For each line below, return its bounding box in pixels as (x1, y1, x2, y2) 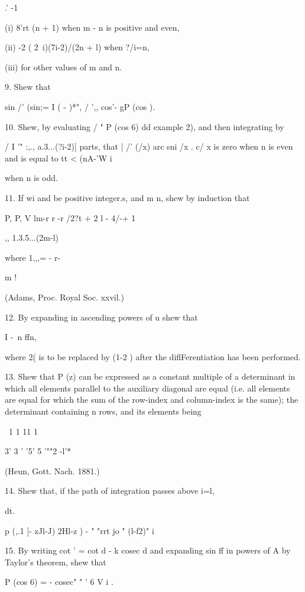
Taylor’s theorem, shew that (5, 555, 106, 568)
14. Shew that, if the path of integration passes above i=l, (5, 484, 215, 497)
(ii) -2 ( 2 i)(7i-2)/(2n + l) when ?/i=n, (5, 41, 150, 53)
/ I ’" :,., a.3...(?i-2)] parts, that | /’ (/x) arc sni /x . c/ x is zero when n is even (5, 140, 293, 153)
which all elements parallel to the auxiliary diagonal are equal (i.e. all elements (5, 381, 290, 394)
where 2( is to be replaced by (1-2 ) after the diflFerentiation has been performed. (5, 350, 301, 363)
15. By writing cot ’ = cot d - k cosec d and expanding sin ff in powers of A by (5, 544, 291, 557)
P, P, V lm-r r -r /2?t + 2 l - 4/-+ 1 (5, 211, 136, 224)
